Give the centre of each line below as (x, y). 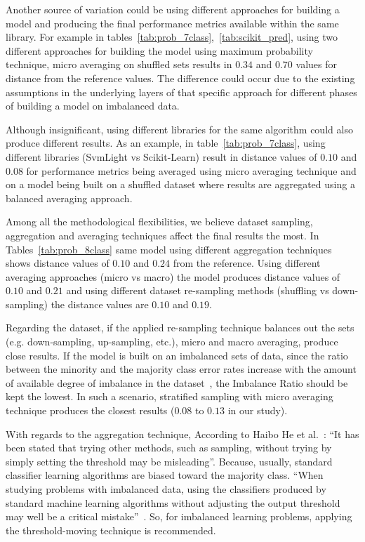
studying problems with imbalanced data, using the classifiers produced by (166, 489)
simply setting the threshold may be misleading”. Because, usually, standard (169, 461)
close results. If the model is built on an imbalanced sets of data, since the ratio (177, 355)
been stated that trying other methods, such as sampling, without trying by (169, 448)
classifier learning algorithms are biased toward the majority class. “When (165, 475)
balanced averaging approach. (69, 198)
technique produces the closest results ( (90, 410)
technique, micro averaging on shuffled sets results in (119, 64)
